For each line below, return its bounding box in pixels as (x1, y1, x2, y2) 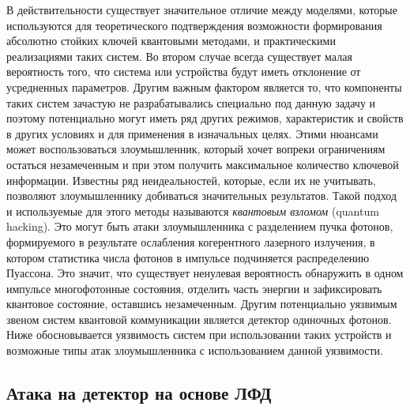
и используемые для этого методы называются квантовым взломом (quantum (6, 202, 379, 219)
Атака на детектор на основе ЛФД (6, 381, 272, 405)
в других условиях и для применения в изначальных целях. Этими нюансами (6, 125, 378, 141)
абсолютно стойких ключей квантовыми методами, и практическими (6, 32, 336, 49)
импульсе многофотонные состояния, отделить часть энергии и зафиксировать (6, 280, 382, 296)
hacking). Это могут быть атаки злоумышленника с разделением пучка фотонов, (6, 218, 393, 235)
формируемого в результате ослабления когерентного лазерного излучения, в (6, 233, 375, 250)
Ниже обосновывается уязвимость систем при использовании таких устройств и (6, 326, 392, 343)
